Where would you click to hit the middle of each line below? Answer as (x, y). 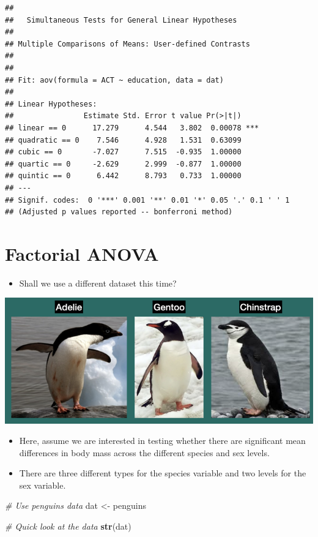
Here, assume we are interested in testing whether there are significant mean (162, 441)
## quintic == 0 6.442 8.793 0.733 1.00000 (123, 176)
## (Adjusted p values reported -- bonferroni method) (119, 212)
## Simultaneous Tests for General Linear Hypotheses (121, 20)
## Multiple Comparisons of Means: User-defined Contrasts (128, 44)
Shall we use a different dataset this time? (98, 283)
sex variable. (43, 485)
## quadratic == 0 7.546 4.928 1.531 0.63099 (123, 140)
